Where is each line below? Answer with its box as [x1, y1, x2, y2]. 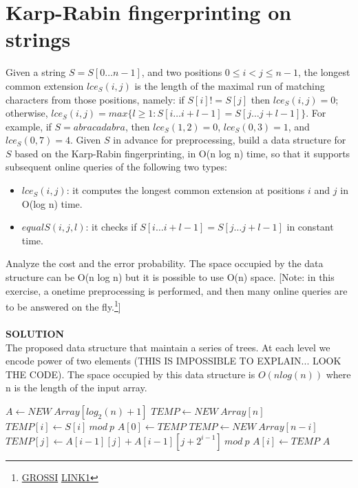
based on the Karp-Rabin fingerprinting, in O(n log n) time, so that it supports [14, 146, 350, 160]
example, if [6, 119, 52, 133]
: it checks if [85, 219, 137, 234]
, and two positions [141, 65, 222, 79]
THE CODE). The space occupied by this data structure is [6, 367, 255, 381]
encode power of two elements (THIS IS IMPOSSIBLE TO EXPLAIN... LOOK [6, 353, 341, 368]
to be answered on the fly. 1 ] [6, 297, 121, 313]
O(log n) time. [21, 196, 83, 211]
